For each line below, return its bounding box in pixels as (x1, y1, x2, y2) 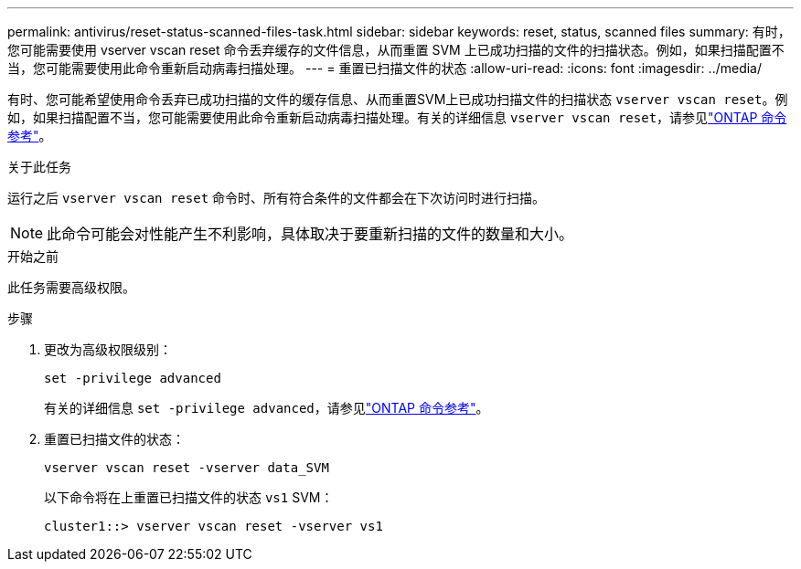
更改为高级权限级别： (44, 342, 172, 357)
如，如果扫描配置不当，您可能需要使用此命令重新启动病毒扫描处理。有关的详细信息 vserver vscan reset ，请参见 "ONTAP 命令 (7, 110, 787, 125)
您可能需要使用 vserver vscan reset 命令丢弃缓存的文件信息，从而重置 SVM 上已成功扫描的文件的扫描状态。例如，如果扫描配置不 (7, 42, 785, 58)
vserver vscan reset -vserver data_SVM (44, 460, 329, 475)
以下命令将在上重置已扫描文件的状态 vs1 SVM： (44, 490, 334, 505)
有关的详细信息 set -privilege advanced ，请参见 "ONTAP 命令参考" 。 (44, 400, 489, 416)
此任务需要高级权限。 (7, 279, 135, 295)
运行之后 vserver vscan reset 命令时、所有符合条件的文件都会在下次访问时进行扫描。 (7, 190, 546, 205)
